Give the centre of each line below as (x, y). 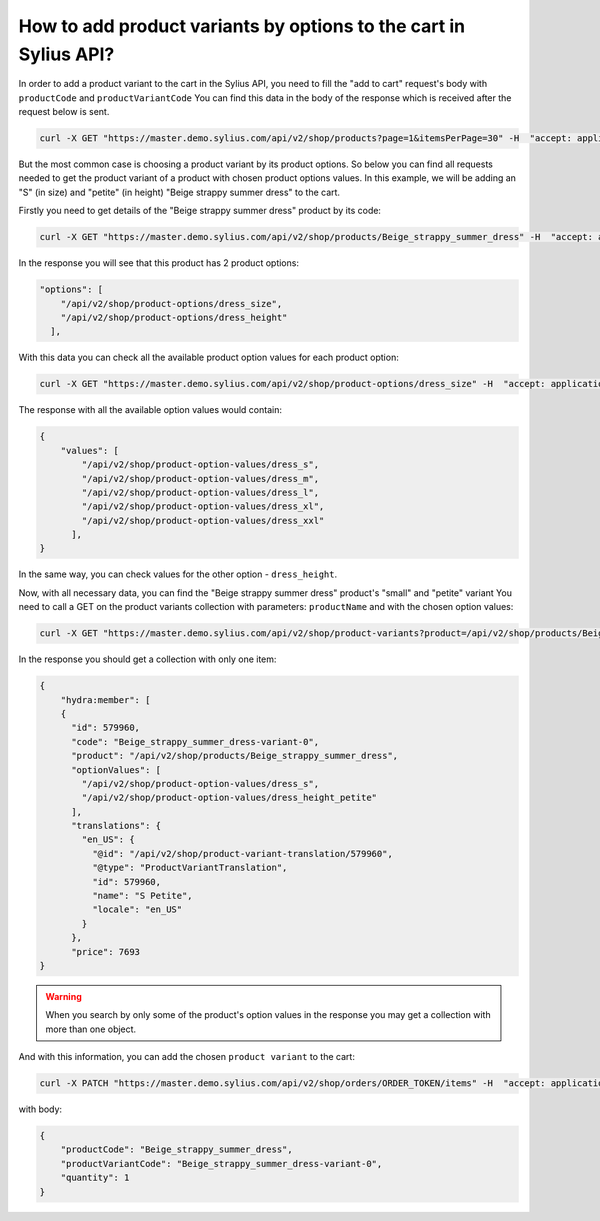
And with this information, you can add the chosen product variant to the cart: (186, 1057)
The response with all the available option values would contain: (150, 410)
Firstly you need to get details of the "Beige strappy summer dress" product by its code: (200, 211)
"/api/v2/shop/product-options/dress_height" (174, 317)
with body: (40, 1109)
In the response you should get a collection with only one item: (147, 659)
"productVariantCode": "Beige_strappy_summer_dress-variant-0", (221, 1163)
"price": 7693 (105, 951)
